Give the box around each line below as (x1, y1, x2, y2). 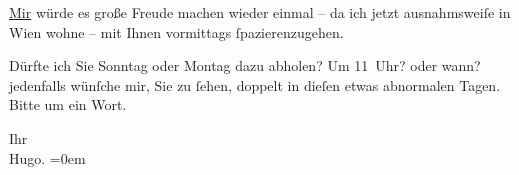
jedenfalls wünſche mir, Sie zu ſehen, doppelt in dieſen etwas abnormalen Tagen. (9, 74, 501, 95)
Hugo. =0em (9, 147, 86, 168)
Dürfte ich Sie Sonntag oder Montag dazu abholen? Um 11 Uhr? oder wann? (9, 55, 481, 76)
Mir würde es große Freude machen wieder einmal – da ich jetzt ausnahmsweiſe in (9, 2, 511, 22)
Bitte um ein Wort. (9, 94, 127, 115)
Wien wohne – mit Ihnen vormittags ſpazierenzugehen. (9, 21, 344, 42)
